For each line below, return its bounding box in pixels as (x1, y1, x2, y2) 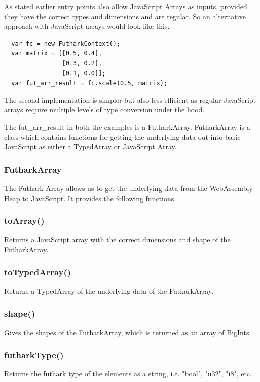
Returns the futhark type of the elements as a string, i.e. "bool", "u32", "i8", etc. (4, 368, 252, 379)
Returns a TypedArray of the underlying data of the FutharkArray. (4, 285, 214, 296)
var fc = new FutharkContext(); (11, 40, 121, 47)
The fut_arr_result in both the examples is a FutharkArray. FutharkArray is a (4, 121, 250, 132)
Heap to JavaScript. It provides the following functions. (4, 193, 176, 203)
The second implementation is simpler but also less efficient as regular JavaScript (4, 94, 256, 105)
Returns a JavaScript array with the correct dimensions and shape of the (4, 234, 231, 245)
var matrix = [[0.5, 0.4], (11, 50, 102, 57)
